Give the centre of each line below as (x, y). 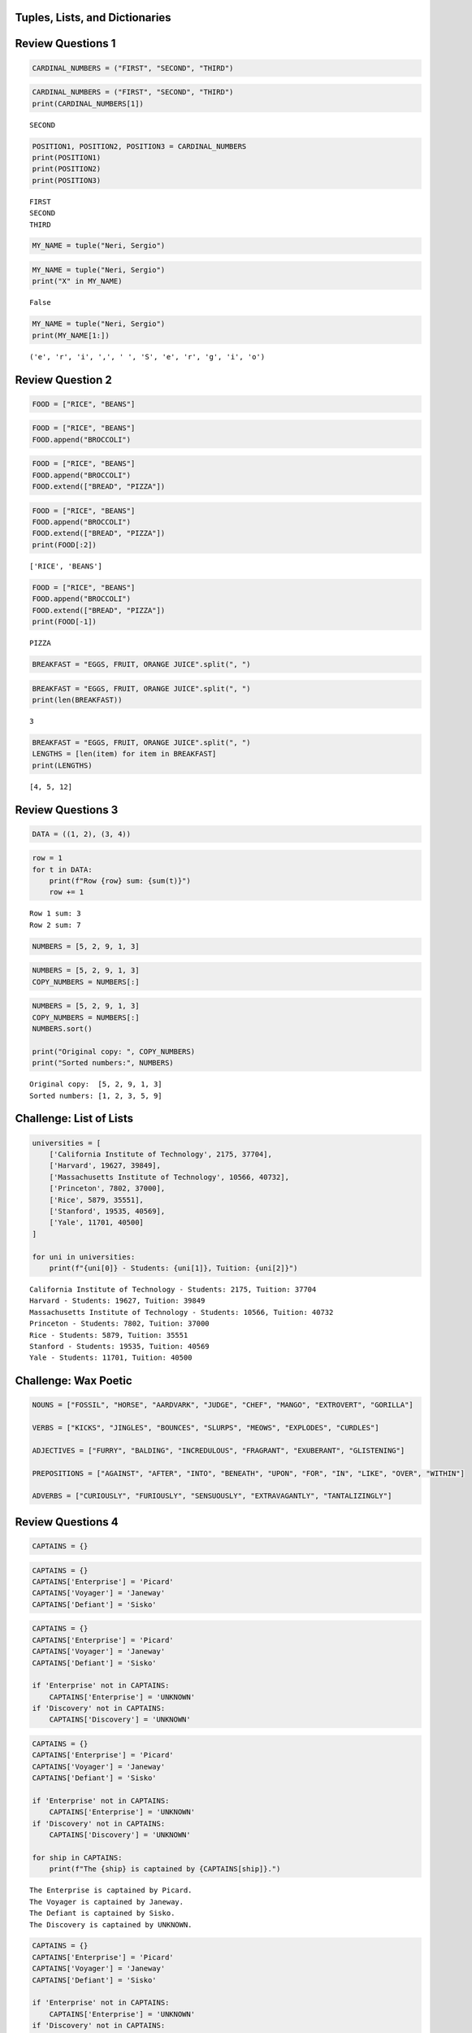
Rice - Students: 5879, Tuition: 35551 (109, 1335)
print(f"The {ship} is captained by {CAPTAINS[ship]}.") (165, 1869)
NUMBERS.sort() (62, 1029)
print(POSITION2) (67, 169)
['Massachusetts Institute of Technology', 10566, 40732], (169, 1177)
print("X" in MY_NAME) (77, 281)
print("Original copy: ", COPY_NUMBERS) (113, 1051)
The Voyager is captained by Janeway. (107, 1902)
